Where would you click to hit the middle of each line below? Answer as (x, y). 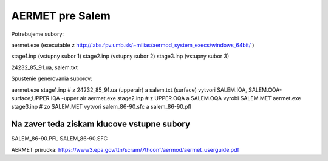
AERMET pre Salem (61, 16)
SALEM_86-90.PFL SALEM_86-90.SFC (60, 139)
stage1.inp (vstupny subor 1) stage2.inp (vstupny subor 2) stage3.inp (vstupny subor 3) (120, 56)
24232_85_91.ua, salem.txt (45, 67)
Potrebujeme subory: (37, 34)
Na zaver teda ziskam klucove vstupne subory (101, 124)
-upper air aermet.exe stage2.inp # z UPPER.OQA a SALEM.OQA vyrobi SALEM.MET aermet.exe (181, 98)
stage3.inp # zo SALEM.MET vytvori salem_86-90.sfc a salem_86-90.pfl (101, 107)
